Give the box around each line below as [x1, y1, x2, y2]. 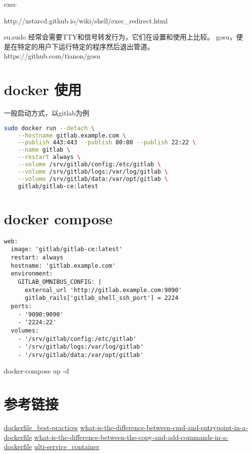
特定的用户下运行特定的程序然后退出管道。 [17, 41, 154, 51]
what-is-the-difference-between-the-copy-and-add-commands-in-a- [34, 432, 229, 442]
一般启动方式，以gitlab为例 [4, 108, 90, 118]
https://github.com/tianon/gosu [4, 51, 100, 61]
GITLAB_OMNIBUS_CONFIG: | [18, 278, 102, 285]
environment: [11, 270, 53, 277]
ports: [11, 302, 32, 310]
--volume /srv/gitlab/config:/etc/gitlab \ [18, 161, 161, 168]
